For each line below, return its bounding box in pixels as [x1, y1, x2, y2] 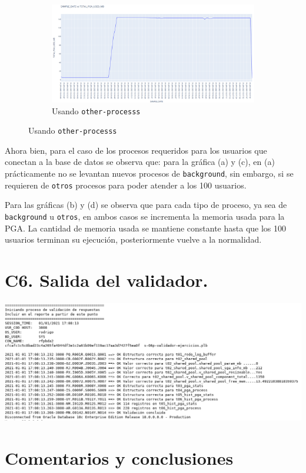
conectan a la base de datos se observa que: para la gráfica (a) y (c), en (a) [5, 156, 275, 168]
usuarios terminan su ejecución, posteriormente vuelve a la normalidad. [5, 233, 262, 246]
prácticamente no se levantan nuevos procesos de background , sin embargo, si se [5, 167, 294, 180]
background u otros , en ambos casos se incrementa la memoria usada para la [5, 210, 285, 222]
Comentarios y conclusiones [5, 446, 234, 470]
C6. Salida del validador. [5, 267, 208, 292]
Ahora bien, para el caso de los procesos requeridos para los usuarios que [5, 144, 267, 156]
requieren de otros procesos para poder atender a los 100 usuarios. [5, 178, 247, 191]
